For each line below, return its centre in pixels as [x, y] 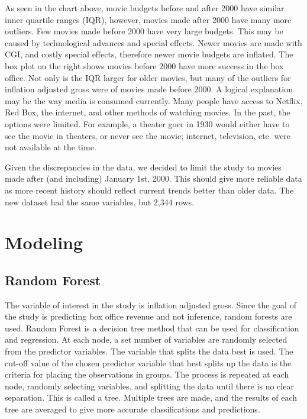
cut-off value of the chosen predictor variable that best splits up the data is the [148, 362]
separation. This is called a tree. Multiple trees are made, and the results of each [151, 397]
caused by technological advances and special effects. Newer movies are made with [153, 42]
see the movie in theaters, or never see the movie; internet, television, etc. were [148, 135]
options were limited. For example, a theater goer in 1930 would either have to [147, 123]
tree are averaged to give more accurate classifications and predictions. [133, 409]
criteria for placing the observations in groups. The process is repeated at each [147, 374]
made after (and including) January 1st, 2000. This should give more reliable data [153, 178]
